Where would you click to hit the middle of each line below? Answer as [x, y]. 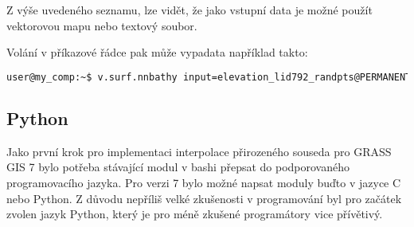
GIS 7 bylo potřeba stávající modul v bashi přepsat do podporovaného [178, 167]
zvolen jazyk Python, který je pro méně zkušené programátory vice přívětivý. [195, 214]
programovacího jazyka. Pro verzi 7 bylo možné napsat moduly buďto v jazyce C [204, 183]
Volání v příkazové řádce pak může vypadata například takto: [157, 52]
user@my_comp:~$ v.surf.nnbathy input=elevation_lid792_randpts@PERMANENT [209, 77]
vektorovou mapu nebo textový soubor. [102, 25]
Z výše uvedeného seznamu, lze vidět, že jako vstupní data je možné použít [189, 10]
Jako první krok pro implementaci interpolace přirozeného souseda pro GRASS [199, 151]
